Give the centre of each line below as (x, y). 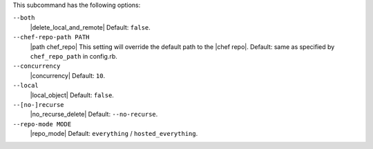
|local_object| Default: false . (72, 95)
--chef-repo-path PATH (51, 37)
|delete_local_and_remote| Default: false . (90, 27)
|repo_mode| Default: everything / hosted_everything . (114, 134)
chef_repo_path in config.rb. (74, 56)
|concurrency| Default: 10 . (68, 75)
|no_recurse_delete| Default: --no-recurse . (94, 115)
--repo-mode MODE (42, 124)
